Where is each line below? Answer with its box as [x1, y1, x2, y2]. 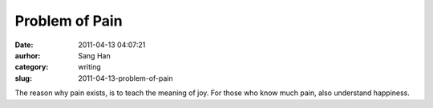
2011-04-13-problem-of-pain [78, 73, 173, 83]
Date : [14, 40, 34, 50]
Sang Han [78, 50, 111, 60]
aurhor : [14, 50, 41, 60]
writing [78, 62, 102, 72]
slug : [14, 73, 32, 83]
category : [14, 62, 49, 72]
